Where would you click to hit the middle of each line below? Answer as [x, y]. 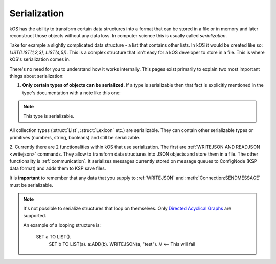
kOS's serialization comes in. [40, 59]
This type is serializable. [49, 116]
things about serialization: [37, 76]
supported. [35, 215]
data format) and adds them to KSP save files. [58, 168]
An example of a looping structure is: [62, 225]
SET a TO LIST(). [54, 237]
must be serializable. [31, 185]
